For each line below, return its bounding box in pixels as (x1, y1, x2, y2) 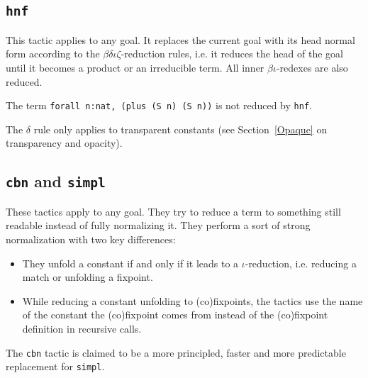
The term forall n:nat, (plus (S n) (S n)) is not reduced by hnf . (6, 98, 312, 113)
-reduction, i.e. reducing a (245, 255, 357, 270)
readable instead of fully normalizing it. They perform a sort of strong (6, 218, 311, 233)
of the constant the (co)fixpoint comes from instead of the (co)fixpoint (22, 307, 328, 322)
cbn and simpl (6, 170, 106, 192)
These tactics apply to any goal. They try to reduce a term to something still (6, 204, 341, 218)
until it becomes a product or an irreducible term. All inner (6, 60, 264, 74)
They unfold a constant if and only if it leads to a (22, 255, 239, 270)
